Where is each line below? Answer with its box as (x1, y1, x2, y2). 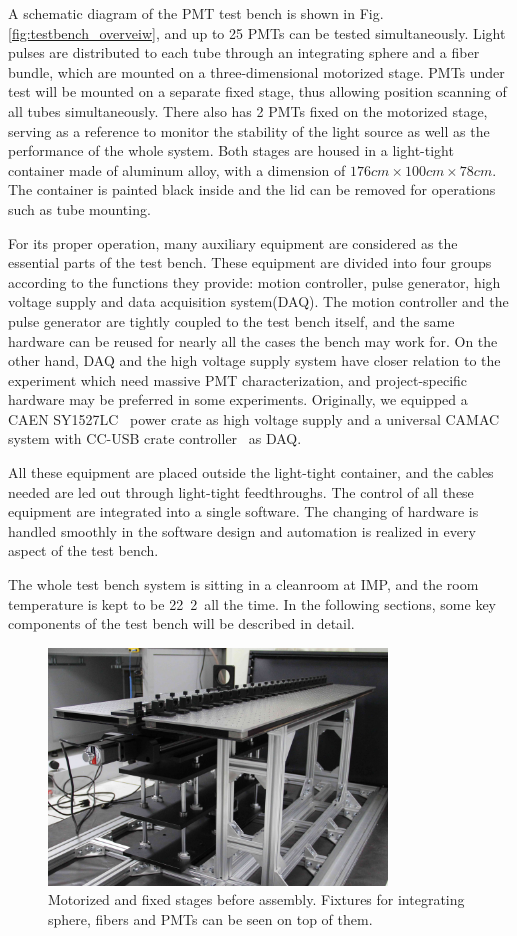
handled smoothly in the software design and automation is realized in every (8, 520, 476, 541)
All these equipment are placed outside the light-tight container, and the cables (8, 462, 494, 483)
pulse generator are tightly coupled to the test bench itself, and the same (8, 310, 455, 331)
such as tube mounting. (8, 198, 151, 219)
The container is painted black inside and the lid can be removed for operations (8, 179, 496, 200)
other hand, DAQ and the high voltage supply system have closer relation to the (8, 350, 501, 371)
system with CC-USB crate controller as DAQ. (8, 428, 302, 449)
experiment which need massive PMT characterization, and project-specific (8, 369, 468, 390)
